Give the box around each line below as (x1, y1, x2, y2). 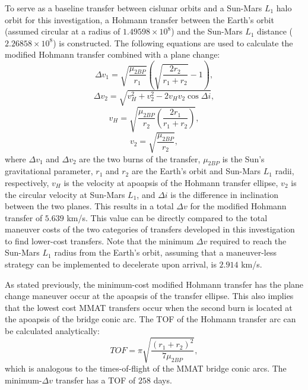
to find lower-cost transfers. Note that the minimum (5, 234, 194, 247)
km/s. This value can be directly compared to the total (66, 211, 268, 224)
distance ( (257, 25, 293, 37)
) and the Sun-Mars (171, 25, 243, 37)
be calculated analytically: (5, 325, 100, 337)
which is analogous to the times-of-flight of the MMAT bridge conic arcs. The (5, 362, 287, 375)
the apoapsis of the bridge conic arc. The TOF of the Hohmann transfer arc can (5, 313, 296, 325)
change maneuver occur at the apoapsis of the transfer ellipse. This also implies (5, 290, 294, 302)
